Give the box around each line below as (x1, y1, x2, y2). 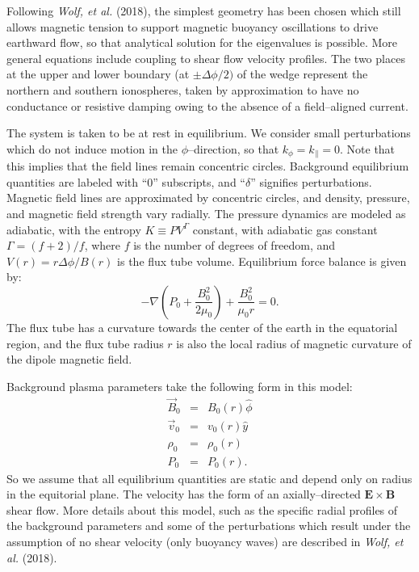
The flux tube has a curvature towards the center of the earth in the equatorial (6, 318, 398, 335)
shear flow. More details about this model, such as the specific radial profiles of (6, 501, 398, 518)
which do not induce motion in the (6, 140, 178, 157)
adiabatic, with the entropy (6, 221, 141, 238)
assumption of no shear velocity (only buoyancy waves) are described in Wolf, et (6, 533, 404, 550)
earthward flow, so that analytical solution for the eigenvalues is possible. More (6, 34, 398, 51)
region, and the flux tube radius (6, 334, 164, 351)
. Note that (340, 140, 396, 157)
